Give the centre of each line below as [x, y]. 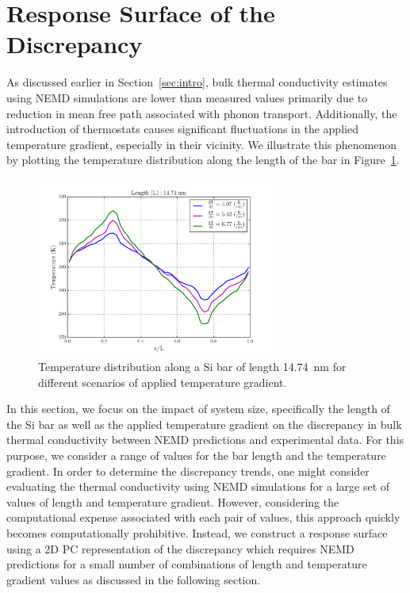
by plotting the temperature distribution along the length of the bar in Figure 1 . [203, 160]
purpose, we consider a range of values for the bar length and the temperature [196, 455]
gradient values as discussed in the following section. [134, 579]
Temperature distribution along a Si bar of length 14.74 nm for [192, 367]
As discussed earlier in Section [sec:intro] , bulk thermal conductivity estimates [197, 82]
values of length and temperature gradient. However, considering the [173, 501]
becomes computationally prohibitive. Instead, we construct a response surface [197, 533]
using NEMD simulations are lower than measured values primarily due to [187, 97]
